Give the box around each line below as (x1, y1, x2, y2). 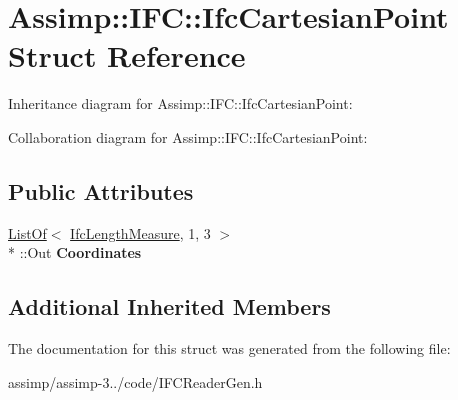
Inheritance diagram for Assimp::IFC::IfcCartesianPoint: (8, 93, 353, 114)
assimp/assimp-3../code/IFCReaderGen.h (8, 371, 263, 392)
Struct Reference (8, 35, 246, 76)
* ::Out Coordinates (8, 242, 142, 263)
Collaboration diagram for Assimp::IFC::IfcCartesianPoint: (8, 126, 368, 147)
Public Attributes (8, 175, 194, 206)
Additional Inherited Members (8, 291, 331, 322)
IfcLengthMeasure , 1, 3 (70, 222, 211, 243)
